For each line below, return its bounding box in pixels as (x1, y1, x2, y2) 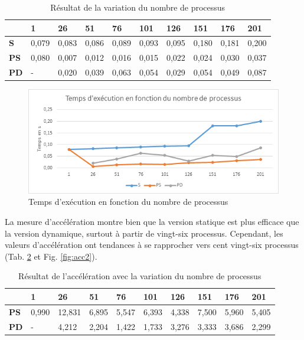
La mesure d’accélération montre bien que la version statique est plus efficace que (5, 215, 299, 227)
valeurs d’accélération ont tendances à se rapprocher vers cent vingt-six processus (5, 238, 299, 251)
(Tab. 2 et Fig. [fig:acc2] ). (5, 250, 97, 262)
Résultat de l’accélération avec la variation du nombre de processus (18, 270, 261, 282)
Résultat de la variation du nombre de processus (50, 1, 225, 13)
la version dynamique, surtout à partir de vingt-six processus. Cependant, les (5, 227, 283, 239)
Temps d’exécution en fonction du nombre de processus (28, 195, 228, 208)
